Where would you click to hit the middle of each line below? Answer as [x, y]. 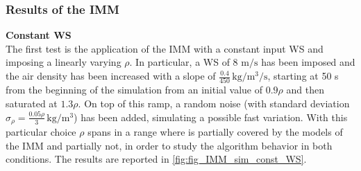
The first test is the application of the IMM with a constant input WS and [165, 48]
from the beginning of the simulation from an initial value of [134, 90]
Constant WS [39, 35]
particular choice [41, 132]
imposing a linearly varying [64, 62]
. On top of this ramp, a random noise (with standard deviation [214, 103]
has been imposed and [308, 62]
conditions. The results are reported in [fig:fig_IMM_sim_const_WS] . [156, 159]
